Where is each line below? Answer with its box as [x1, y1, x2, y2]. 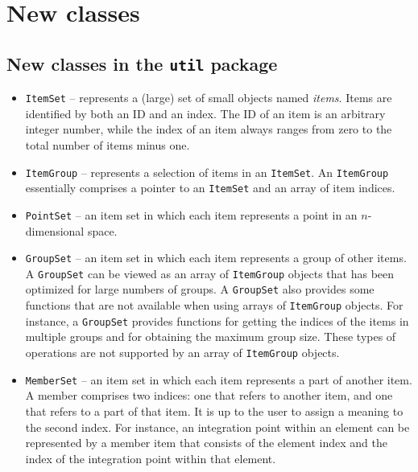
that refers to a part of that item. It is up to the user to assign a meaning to [25, 402, 404, 419]
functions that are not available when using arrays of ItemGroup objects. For [25, 297, 404, 314]
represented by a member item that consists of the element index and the [25, 434, 387, 451]
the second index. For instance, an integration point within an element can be [25, 418, 410, 435]
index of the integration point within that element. [25, 449, 276, 466]
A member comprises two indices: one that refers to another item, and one [25, 387, 393, 404]
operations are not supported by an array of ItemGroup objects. [25, 344, 340, 361]
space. [87, 222, 118, 239]
